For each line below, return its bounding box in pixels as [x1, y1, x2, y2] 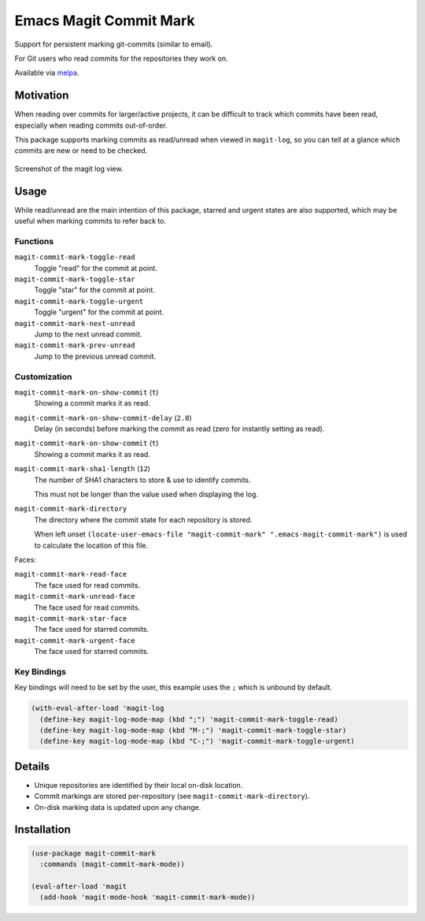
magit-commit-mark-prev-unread [14, 341, 135, 350]
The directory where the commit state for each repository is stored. [34, 514, 253, 524]
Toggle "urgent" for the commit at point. [34, 307, 164, 317]
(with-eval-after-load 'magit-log [31, 704, 164, 713]
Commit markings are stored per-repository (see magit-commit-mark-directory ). [34, 792, 310, 801]
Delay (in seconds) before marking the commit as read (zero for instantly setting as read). [34, 424, 325, 433]
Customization [14, 371, 72, 382]
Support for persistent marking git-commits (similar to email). [14, 39, 213, 49]
